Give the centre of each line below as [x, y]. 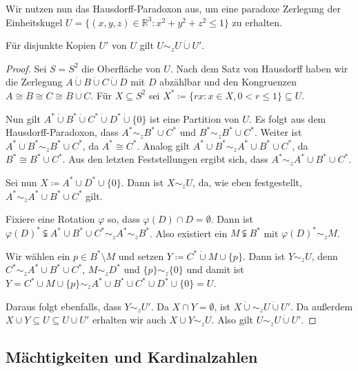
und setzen [141, 255]
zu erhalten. [257, 22]
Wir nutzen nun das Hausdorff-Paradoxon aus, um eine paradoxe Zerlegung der [173, 8]
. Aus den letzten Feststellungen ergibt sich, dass [165, 159]
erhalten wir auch [129, 320]
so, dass [124, 219]
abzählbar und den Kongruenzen [228, 82]
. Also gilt [232, 320]
